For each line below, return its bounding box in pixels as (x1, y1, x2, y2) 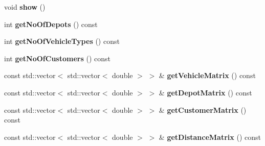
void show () (4, 2, 46, 12)
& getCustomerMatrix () (159, 104, 247, 115)
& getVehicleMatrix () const (159, 70, 256, 81)
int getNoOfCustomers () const (4, 53, 111, 63)
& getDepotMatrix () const (159, 87, 252, 98)
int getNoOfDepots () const (4, 18, 98, 29)
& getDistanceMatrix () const (159, 131, 261, 142)
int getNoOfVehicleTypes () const (4, 36, 120, 46)
